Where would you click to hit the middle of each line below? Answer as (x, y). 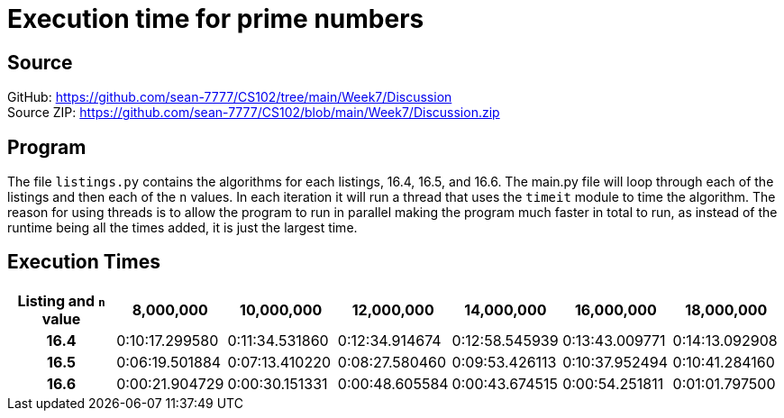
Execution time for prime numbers (216, 19)
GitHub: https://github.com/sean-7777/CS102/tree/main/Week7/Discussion (230, 97)
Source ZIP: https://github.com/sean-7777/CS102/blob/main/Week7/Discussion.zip (254, 113)
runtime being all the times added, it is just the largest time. (182, 228)
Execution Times (84, 262)
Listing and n (61, 300)
